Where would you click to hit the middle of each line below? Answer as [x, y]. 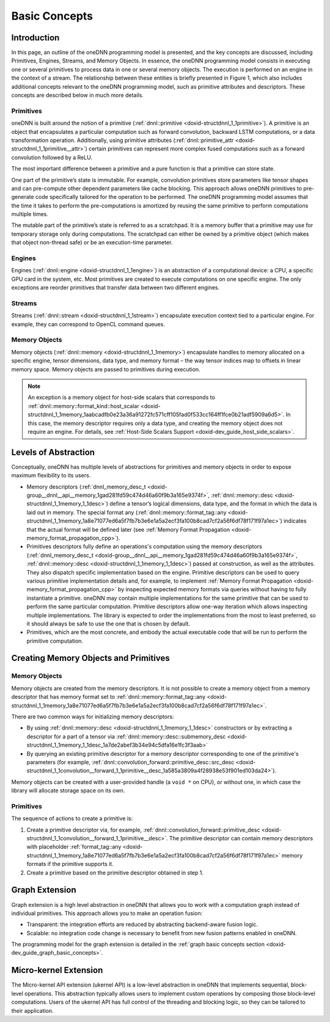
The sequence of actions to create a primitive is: [72, 819]
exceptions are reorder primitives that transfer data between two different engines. [116, 288]
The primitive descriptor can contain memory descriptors [241, 838]
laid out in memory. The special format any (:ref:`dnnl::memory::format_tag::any [127, 512]
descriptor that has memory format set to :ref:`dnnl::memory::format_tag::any [108, 697]
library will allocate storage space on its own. [68, 791]
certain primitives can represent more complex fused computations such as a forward [197, 149]
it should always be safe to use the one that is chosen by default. [108, 624]
